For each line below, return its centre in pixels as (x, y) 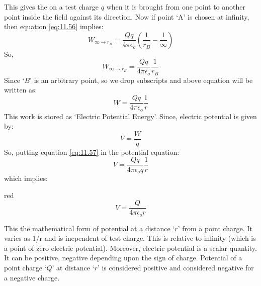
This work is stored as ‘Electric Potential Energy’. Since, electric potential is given (130, 116)
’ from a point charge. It (215, 228)
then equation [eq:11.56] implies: (54, 26)
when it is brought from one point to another (176, 7)
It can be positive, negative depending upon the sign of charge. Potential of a (123, 258)
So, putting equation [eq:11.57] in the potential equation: (92, 152)
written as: (21, 90)
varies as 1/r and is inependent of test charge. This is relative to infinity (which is (130, 238)
